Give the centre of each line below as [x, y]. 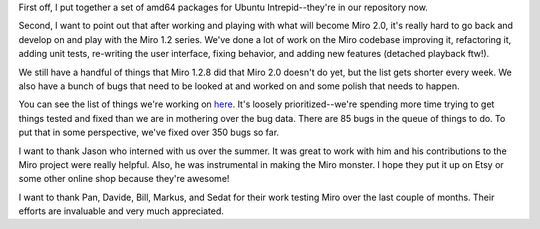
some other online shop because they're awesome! [124, 179]
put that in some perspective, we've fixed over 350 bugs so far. [149, 132]
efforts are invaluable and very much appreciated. [121, 211]
